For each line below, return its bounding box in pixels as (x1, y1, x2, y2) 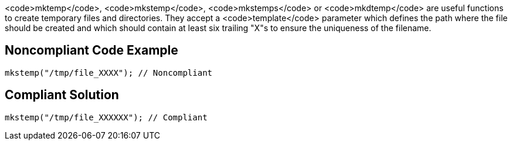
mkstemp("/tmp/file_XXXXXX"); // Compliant (5, 112, 208, 122)
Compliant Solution (5, 87, 119, 103)
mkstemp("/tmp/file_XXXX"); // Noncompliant (5, 68, 213, 77)
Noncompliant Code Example (5, 43, 178, 58)
